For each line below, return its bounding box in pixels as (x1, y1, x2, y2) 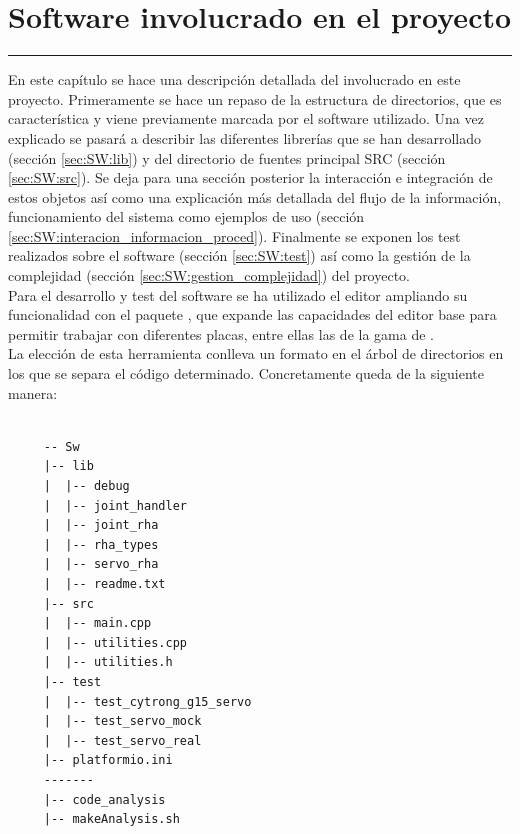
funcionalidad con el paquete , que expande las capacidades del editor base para (8, 304, 497, 325)
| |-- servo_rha (43, 557, 159, 572)
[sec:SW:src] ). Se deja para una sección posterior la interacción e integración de (8, 167, 493, 188)
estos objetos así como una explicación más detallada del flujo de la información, (8, 186, 502, 207)
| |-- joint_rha (43, 518, 159, 533)
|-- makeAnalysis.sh (43, 812, 180, 827)
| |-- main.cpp (43, 616, 152, 631)
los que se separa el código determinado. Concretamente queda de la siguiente (8, 363, 484, 384)
